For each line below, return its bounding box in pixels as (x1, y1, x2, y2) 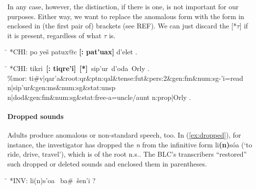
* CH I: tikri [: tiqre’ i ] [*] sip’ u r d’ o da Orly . (9, 63, 150, 73)
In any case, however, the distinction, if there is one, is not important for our (7, 1, 239, 11)
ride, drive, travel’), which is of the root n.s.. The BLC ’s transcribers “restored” (7, 149, 247, 159)
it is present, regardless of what (7, 30, 102, 40)
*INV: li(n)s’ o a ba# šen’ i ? (9, 175, 96, 185)
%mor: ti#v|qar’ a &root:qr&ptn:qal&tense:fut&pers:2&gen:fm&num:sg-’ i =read (7, 72, 243, 83)
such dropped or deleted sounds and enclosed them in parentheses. (7, 158, 207, 168)
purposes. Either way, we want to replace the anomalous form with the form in (7, 11, 244, 21)
